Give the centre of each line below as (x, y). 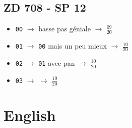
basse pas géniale (64, 29)
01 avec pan (57, 62)
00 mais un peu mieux (73, 46)
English (30, 115)
